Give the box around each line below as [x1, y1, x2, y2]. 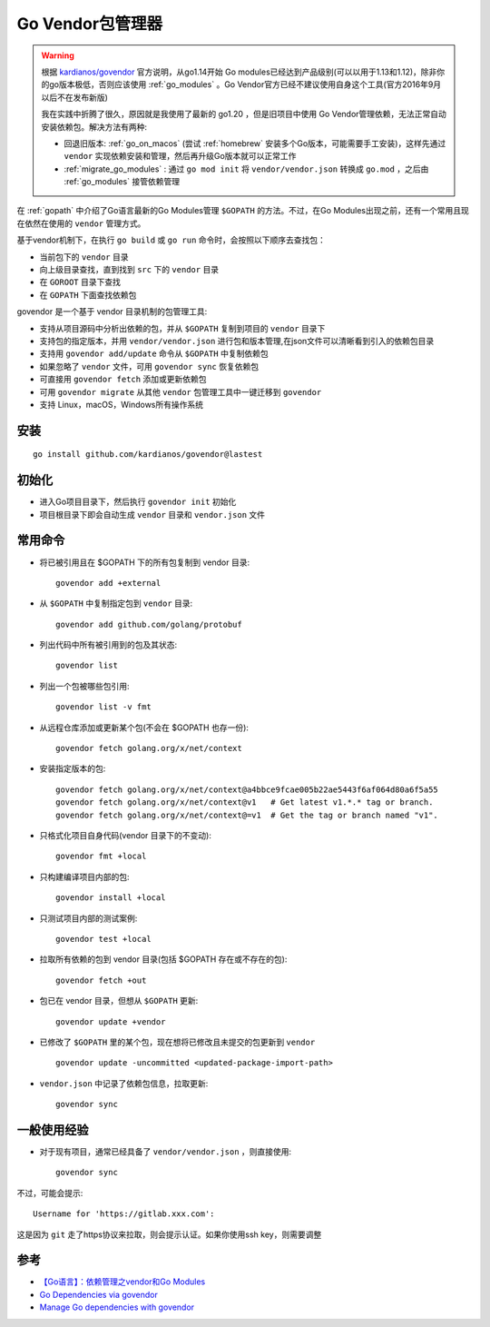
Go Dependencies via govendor [39, 1289, 158, 1300]
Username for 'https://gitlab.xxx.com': [33, 1209, 215, 1219]
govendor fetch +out [55, 975, 147, 985]
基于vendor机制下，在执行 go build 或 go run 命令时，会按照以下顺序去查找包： [16, 234, 327, 245]
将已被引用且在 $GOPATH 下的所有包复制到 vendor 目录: [39, 557, 250, 568]
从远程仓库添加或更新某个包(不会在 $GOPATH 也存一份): [39, 722, 250, 733]
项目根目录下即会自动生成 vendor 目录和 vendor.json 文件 [39, 509, 266, 520]
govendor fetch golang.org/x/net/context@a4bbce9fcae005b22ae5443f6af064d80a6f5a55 [55, 784, 439, 795]
